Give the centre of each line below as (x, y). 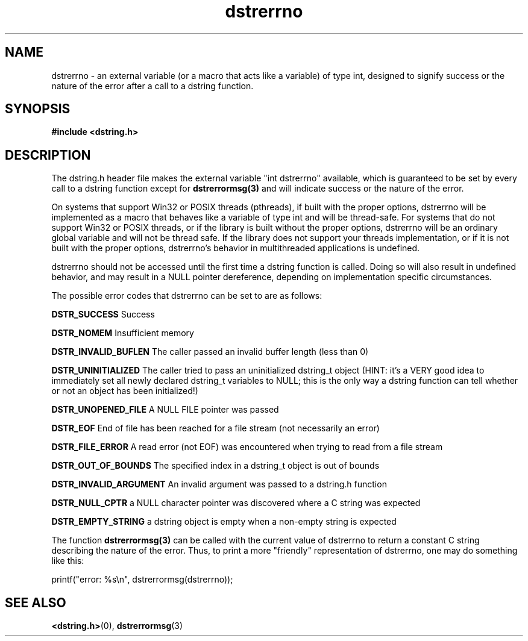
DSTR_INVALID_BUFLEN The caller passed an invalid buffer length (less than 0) (210, 352)
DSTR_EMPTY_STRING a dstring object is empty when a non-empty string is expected (224, 522)
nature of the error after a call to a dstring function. (152, 86)
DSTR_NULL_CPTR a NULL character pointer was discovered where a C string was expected (236, 503)
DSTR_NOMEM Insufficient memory (123, 333)
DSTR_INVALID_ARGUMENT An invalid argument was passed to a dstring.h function (219, 484)
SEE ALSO (36, 602)
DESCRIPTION (48, 155)
